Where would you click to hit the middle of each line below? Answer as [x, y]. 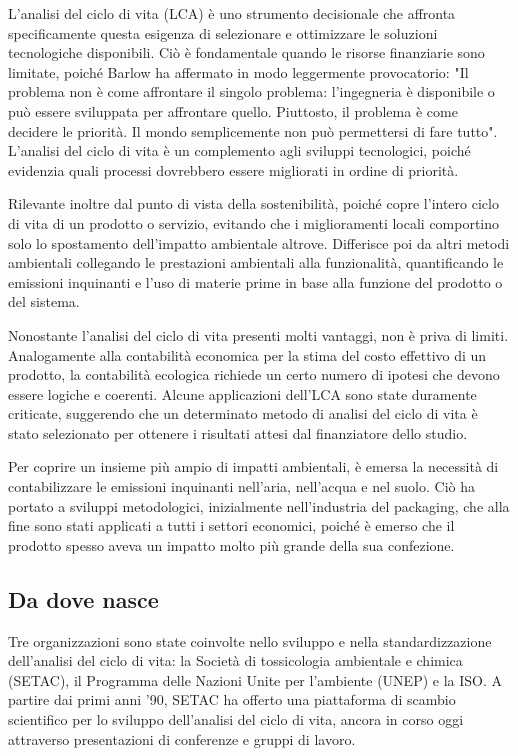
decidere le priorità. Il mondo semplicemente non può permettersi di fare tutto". [253, 130]
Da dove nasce [83, 598]
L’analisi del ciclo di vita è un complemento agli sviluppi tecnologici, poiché [239, 150]
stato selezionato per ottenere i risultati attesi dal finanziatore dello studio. [238, 432]
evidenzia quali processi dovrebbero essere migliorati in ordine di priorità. [233, 169]
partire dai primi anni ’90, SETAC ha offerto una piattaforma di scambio [232, 699]
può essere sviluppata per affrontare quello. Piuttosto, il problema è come [233, 110]
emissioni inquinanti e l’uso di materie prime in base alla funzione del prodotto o [255, 281]
